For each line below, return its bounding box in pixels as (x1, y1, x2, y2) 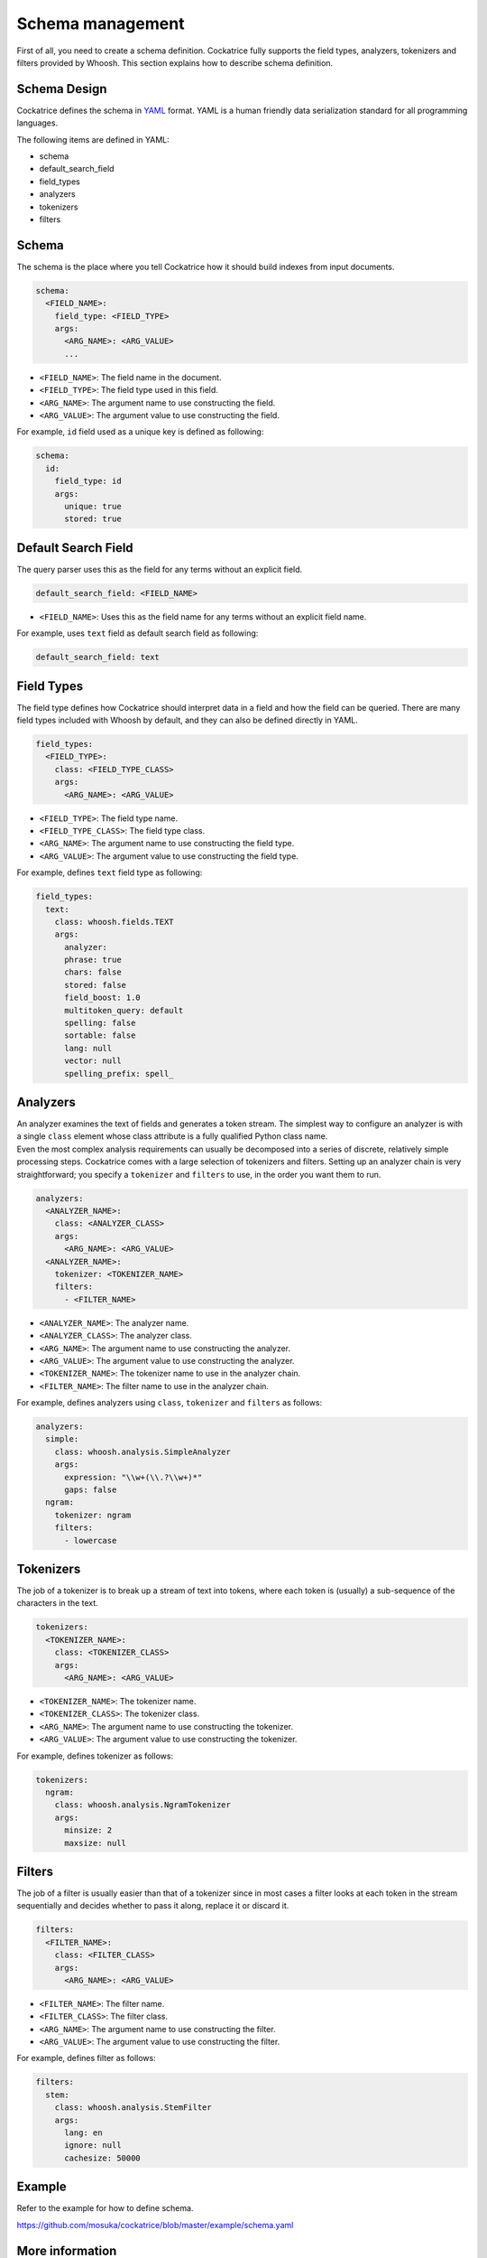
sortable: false (64, 1031, 136, 1040)
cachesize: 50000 (64, 2152, 142, 2163)
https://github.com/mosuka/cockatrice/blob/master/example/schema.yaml (16, 2219, 294, 2230)
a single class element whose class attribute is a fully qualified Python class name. (16, 1131, 328, 1142)
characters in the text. (16, 1598, 98, 1609)
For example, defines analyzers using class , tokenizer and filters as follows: (16, 1397, 323, 1408)
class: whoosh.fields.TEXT (54, 917, 175, 927)
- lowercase (64, 1535, 117, 1545)
